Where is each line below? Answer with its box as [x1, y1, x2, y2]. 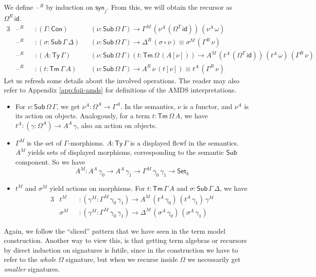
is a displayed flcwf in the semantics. [130, 137, 239, 148]
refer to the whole [4, 254, 56, 264]
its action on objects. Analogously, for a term [15, 111, 150, 121]
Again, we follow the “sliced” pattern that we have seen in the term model [4, 225, 226, 236]
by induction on [46, 2, 93, 12]
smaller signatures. [4, 264, 60, 274]
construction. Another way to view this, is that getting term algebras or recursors [4, 235, 247, 245]
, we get [56, 101, 80, 111]
